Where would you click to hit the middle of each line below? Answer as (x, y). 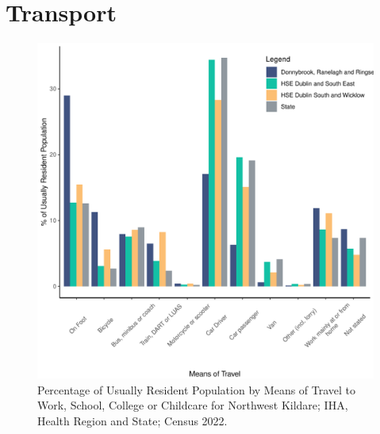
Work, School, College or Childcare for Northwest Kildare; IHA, (193, 405)
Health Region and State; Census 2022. (132, 420)
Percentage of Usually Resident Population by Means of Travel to (197, 389)
